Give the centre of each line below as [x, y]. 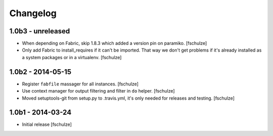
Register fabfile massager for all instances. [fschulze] [80, 84]
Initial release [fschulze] [47, 124]
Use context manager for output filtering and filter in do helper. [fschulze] [98, 91]
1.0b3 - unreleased [40, 31]
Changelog [33, 13]
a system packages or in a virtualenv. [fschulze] [72, 57]
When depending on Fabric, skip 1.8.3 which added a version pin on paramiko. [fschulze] [115, 43]
